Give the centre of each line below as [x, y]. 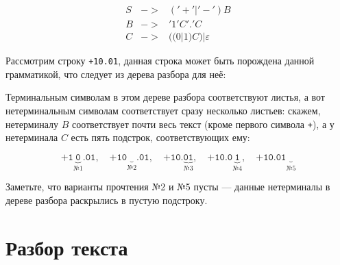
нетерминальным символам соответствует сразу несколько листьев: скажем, [163, 110]
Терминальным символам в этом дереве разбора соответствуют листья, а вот [165, 97]
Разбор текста [67, 247]
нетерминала [32, 137]
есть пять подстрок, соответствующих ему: [160, 137]
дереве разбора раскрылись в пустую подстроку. [107, 200]
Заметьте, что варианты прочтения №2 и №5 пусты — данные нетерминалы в [168, 187]
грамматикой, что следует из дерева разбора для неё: [116, 74]
